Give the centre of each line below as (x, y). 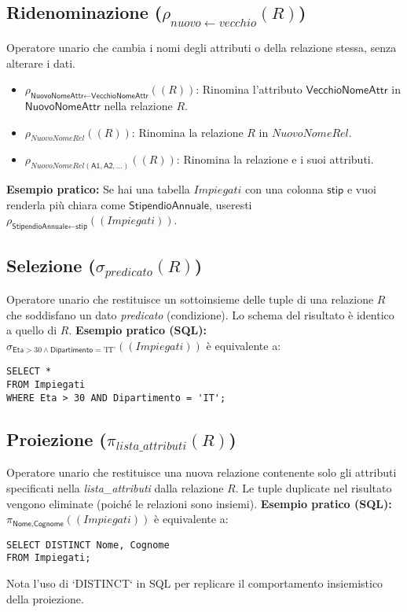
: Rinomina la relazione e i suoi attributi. (275, 159)
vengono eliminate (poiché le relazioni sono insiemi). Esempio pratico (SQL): (199, 503)
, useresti (230, 204)
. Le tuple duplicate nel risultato (313, 487)
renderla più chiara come (66, 204)
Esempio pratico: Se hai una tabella (98, 189)
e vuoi (361, 189)
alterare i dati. (41, 63)
